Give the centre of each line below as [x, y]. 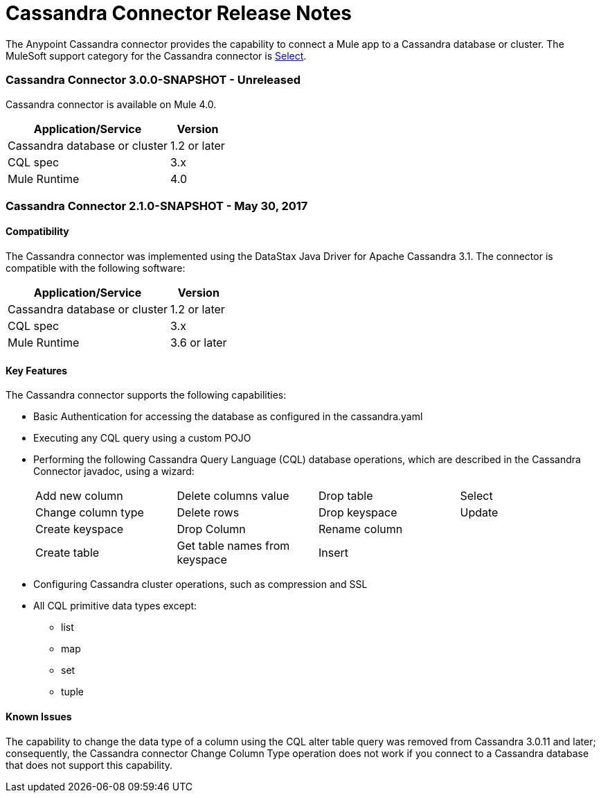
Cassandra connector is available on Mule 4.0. [111, 104]
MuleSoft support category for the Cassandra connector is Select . [156, 55]
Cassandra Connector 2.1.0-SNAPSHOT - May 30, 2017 [157, 206]
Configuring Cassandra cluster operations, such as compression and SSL [200, 584]
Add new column [79, 496]
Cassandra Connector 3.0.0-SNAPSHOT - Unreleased [153, 80]
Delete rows [208, 513]
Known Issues [39, 716]
